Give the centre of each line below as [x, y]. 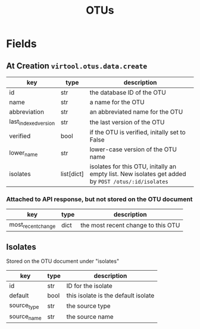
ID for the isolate [90, 286]
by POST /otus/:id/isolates [129, 181]
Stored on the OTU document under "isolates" [63, 261]
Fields [21, 44]
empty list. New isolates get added [138, 174]
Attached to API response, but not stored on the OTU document [99, 199]
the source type [89, 306]
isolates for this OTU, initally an [133, 167]
